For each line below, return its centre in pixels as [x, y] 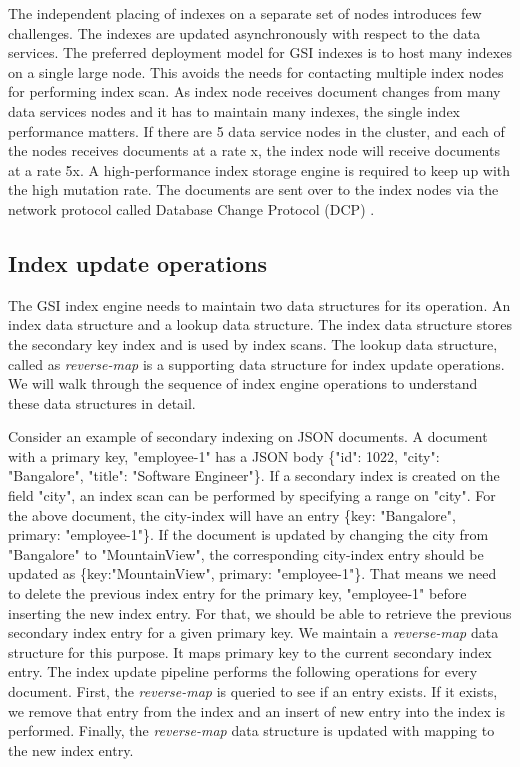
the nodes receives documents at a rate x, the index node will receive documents [254, 150]
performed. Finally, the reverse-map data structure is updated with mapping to [251, 730]
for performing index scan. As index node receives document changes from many [254, 91]
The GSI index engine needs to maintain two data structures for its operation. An [259, 304]
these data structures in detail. [102, 402]
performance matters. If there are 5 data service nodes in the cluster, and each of [256, 130]
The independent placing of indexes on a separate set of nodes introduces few [245, 13]
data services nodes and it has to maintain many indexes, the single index [234, 110]
